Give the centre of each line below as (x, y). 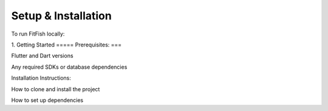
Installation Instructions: (41, 78)
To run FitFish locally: (38, 34)
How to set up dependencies (47, 100)
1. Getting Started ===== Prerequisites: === (67, 45)
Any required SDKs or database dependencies (69, 67)
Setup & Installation (61, 16)
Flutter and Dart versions (42, 56)
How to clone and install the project (56, 89)
